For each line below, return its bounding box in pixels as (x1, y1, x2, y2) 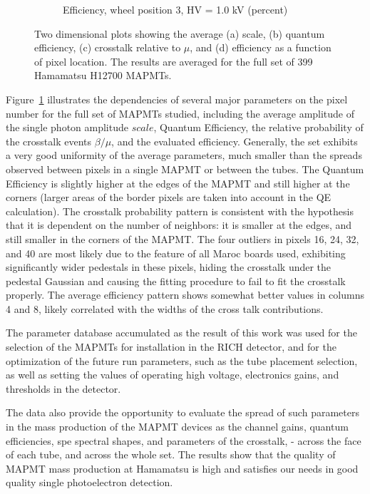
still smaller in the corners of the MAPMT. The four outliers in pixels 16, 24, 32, (6, 231, 359, 246)
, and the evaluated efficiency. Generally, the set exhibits (111, 133, 358, 148)
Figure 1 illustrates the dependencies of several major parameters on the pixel (6, 91, 348, 106)
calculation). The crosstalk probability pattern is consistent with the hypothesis (6, 203, 354, 218)
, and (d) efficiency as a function (190, 40, 332, 55)
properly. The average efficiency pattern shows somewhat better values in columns (6, 287, 364, 302)
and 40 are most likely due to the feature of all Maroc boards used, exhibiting (6, 245, 346, 260)
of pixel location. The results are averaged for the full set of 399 (34, 53, 313, 68)
